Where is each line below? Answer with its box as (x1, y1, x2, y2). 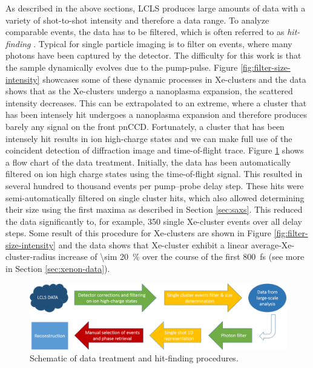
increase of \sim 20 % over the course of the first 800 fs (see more (58, 250, 305, 263)
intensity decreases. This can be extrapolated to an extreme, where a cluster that (5, 96, 307, 109)
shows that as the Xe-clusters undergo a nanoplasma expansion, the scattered (5, 85, 293, 97)
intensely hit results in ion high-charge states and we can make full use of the (5, 132, 292, 144)
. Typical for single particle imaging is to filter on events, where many (33, 37, 292, 50)
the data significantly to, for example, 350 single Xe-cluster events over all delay (5, 215, 302, 227)
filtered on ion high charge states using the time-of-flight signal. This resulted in (5, 167, 303, 180)
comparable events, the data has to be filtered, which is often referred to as (5, 25, 285, 38)
